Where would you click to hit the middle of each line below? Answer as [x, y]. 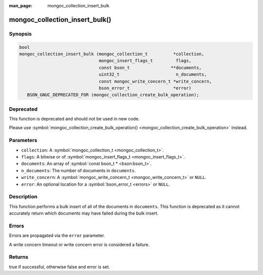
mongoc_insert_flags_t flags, [145, 61]
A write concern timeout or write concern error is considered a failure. [79, 244]
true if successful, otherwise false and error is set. [59, 267]
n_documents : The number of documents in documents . [78, 170]
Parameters [23, 140]
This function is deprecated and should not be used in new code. [74, 119]
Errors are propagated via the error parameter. [57, 236]
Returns [19, 257]
